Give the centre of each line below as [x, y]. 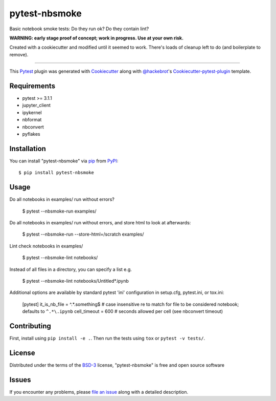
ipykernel [32, 112]
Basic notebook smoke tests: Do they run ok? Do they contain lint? [79, 29]
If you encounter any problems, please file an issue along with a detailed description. [99, 392]
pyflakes [31, 134]
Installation [28, 149]
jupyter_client [37, 105]
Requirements [32, 86]
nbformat [32, 120]
